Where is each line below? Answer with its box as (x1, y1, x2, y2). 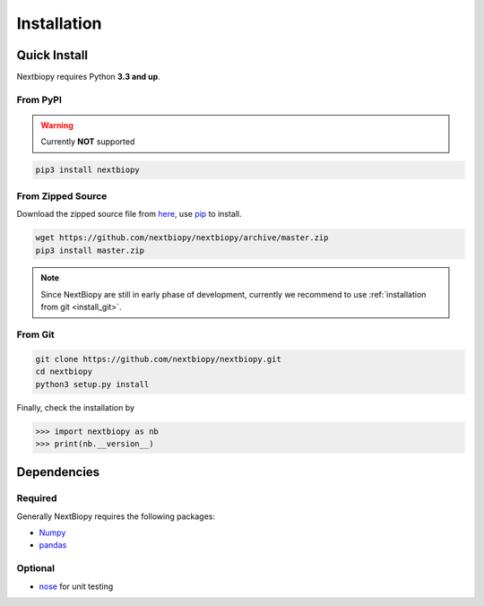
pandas (39, 540, 67, 550)
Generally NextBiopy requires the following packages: (16, 511, 215, 522)
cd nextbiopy (35, 367, 93, 377)
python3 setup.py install (35, 379, 150, 389)
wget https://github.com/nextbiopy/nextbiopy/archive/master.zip (35, 233, 329, 243)
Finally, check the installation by (16, 402, 134, 412)
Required (16, 492, 57, 505)
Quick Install (16, 48, 89, 63)
